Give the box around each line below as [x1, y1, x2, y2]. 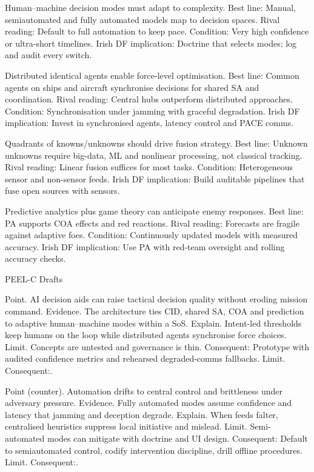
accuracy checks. [5, 252, 66, 265]
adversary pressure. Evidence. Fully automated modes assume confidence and [5, 396, 292, 409]
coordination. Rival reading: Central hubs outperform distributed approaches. [5, 93, 293, 105]
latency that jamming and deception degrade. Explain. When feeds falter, [5, 408, 278, 420]
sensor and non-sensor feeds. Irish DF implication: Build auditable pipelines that [5, 172, 305, 185]
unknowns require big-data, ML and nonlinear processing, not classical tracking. [5, 148, 302, 161]
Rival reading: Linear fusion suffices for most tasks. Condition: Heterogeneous [5, 161, 293, 173]
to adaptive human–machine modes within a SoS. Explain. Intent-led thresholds [5, 316, 302, 329]
